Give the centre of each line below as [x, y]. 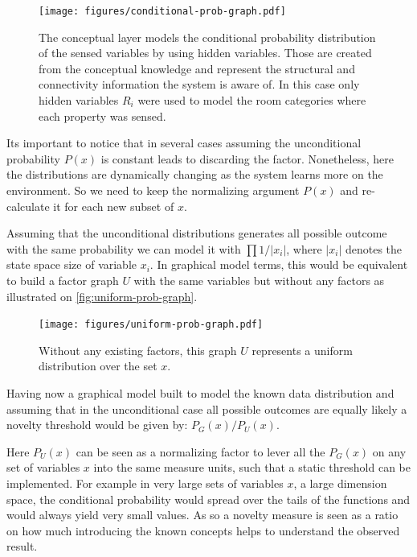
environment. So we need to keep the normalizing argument [153, 190]
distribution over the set [98, 366]
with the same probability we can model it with [124, 248]
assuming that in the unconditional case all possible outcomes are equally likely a [207, 408]
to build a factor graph [63, 280]
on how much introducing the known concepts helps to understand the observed [203, 530]
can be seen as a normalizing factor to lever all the [200, 451]
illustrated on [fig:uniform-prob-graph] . [102, 296]
